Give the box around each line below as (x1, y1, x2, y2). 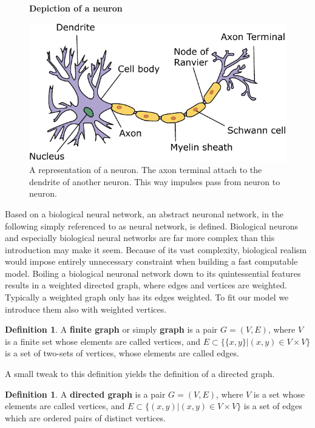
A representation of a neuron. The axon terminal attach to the (29, 163, 262, 176)
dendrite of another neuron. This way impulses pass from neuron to (29, 175, 280, 188)
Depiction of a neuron (29, 2, 123, 14)
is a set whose (253, 387, 305, 400)
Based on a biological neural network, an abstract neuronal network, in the (5, 207, 284, 220)
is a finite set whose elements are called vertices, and (5, 335, 200, 347)
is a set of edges (243, 399, 303, 412)
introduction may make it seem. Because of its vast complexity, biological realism (5, 243, 307, 256)
